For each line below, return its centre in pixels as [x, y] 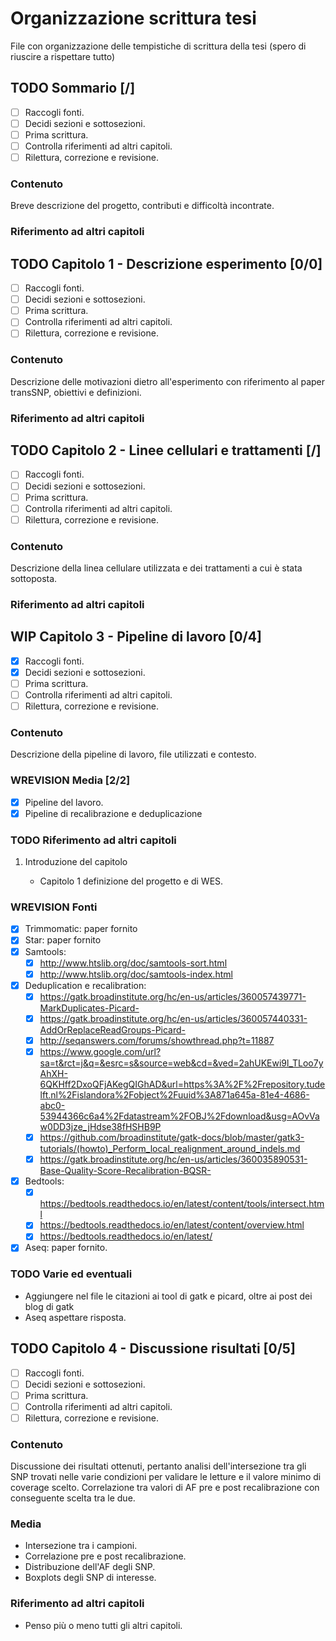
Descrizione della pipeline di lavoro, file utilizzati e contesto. [133, 754]
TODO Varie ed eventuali [71, 1274]
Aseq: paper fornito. [66, 1248]
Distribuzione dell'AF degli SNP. [90, 1567]
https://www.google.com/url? [100, 1051]
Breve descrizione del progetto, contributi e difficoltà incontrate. [142, 206]
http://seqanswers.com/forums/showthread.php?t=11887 [157, 1040]
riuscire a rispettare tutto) [63, 56]
